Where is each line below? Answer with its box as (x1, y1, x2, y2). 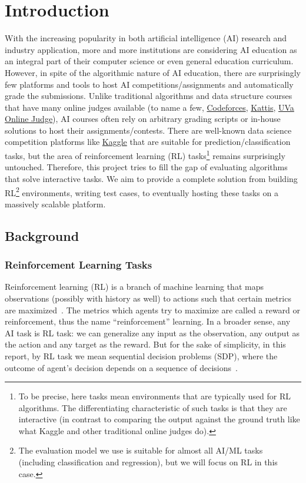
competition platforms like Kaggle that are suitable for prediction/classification (5, 135, 291, 148)
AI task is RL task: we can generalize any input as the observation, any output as (5, 326, 300, 339)
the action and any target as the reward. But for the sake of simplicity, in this (5, 338, 286, 350)
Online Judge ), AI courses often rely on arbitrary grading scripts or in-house (5, 113, 281, 125)
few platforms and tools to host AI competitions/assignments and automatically (5, 78, 294, 90)
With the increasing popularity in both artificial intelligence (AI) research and (5, 32, 287, 44)
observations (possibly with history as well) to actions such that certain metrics (5, 292, 291, 304)
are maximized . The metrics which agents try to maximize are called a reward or (5, 303, 301, 316)
